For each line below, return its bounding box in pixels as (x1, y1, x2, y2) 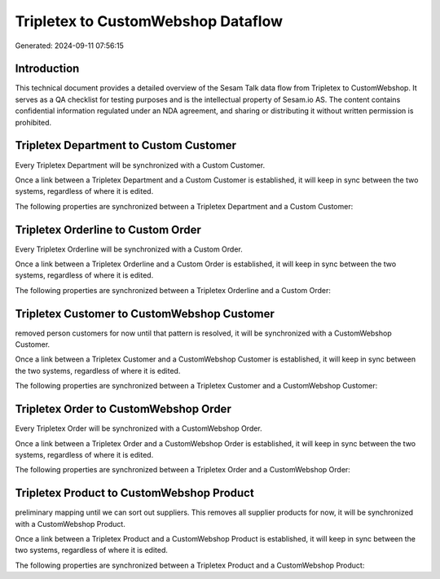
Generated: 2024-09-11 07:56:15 (15, 41, 124, 50)
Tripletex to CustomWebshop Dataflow (15, 12, 283, 30)
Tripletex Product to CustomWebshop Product (15, 486, 254, 500)
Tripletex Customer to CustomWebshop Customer (15, 306, 275, 321)
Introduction (15, 62, 80, 76)
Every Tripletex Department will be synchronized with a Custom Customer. (15, 160, 265, 170)
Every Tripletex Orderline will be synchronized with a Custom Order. (15, 244, 244, 254)
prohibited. (15, 117, 52, 127)
